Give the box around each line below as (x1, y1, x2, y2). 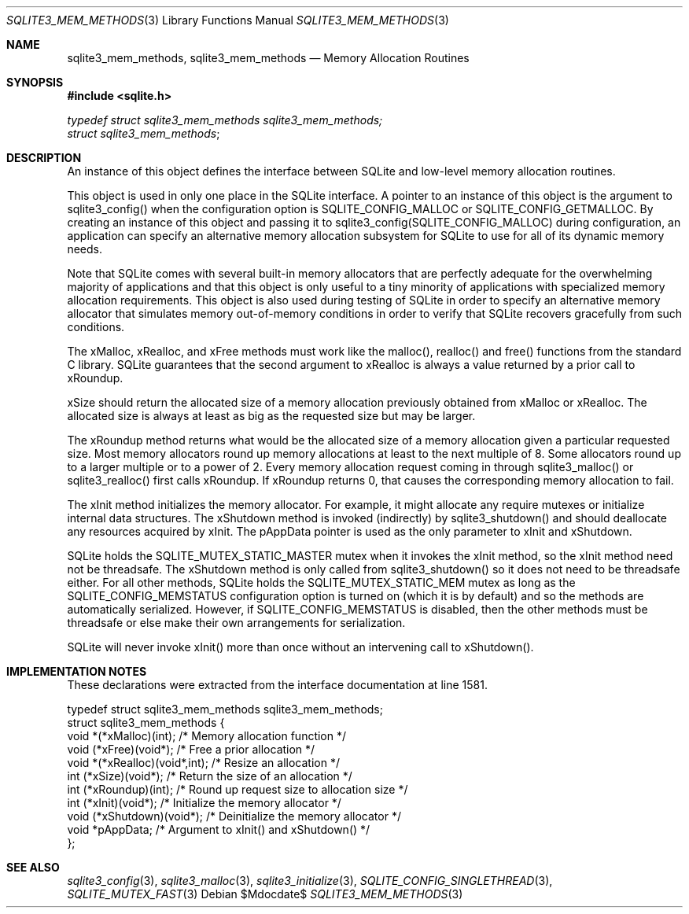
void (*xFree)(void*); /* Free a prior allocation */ (67, 743, 315, 756)
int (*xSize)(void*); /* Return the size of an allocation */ (67, 769, 352, 783)
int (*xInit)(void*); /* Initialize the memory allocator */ (67, 796, 341, 809)
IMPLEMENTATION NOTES (6, 665, 147, 678)
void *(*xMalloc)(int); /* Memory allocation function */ (67, 729, 347, 743)
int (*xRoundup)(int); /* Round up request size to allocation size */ (67, 783, 408, 796)
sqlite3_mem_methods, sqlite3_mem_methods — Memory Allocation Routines (67, 51, 470, 64)
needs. (67, 242, 102, 256)
